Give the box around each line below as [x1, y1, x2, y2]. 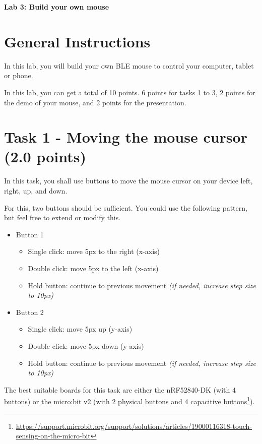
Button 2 [16, 306, 44, 317]
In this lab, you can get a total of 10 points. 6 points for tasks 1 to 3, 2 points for [4, 87, 255, 97]
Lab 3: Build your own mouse [4, 2, 109, 12]
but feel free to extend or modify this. [4, 212, 121, 223]
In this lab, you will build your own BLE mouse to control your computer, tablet [4, 60, 254, 71]
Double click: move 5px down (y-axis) [28, 340, 144, 351]
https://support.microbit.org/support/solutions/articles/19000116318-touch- [16, 420, 252, 431]
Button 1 [16, 229, 44, 239]
